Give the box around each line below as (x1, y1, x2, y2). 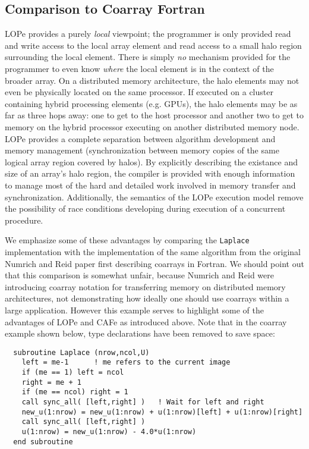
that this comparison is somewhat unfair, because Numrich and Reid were (5, 269, 274, 281)
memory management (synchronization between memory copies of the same (5, 144, 279, 156)
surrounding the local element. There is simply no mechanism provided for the (5, 51, 291, 63)
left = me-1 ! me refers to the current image (21, 358, 231, 367)
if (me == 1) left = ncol (21, 368, 124, 377)
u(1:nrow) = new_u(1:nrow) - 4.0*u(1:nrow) (21, 427, 197, 436)
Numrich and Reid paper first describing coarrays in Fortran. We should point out (5, 257, 304, 269)
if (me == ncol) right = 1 (21, 388, 128, 397)
